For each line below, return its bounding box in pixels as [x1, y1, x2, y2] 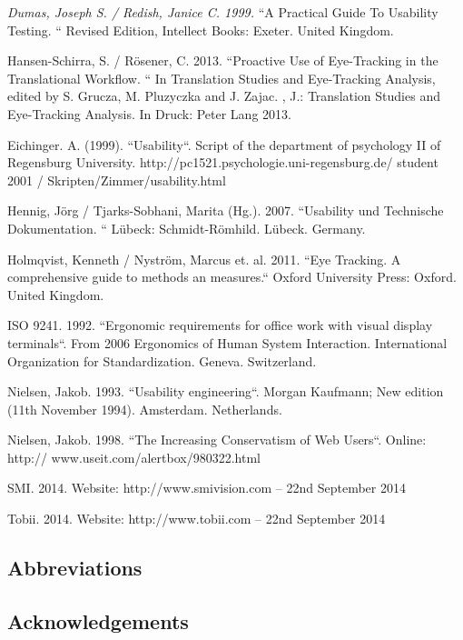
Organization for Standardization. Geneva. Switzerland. [7, 351, 317, 370]
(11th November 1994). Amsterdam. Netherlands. [7, 399, 282, 418]
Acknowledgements [7, 606, 189, 635]
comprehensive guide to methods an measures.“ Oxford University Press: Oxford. [7, 267, 457, 286]
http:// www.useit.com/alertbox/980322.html [7, 447, 261, 466]
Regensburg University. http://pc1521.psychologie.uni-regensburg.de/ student [7, 153, 438, 172]
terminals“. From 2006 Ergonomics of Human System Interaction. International [7, 333, 448, 352]
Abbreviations [7, 554, 143, 582]
